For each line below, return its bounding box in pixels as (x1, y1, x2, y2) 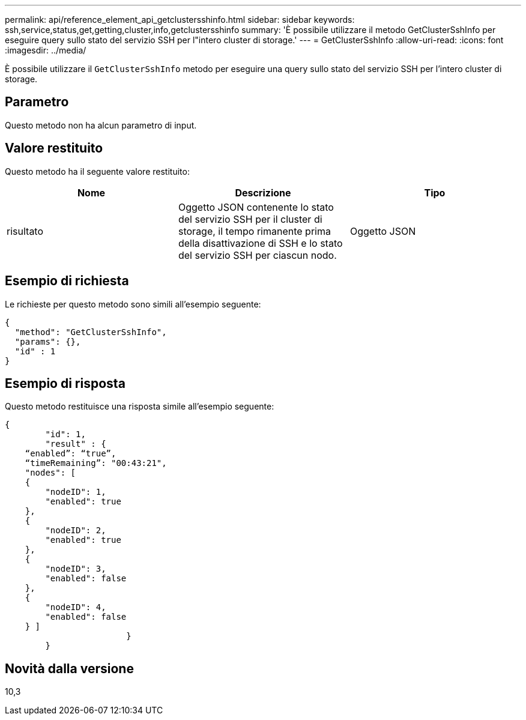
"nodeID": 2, (45, 525, 106, 536)
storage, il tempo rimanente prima (178, 225, 331, 237)
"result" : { (45, 439, 106, 449)
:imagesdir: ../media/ (5, 45, 86, 55)
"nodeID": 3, (45, 564, 106, 574)
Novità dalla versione (5, 661, 134, 676)
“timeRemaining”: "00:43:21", (25, 458, 167, 468)
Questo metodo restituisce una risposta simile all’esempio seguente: (5, 401, 274, 412)
